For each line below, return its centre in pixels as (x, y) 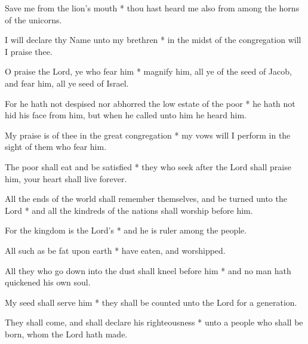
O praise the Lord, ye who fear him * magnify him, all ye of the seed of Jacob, (148, 71)
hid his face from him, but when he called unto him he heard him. (126, 115)
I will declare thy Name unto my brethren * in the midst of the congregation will (153, 40)
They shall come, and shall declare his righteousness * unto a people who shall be (154, 322)
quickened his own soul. (48, 282)
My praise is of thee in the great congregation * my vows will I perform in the (148, 135)
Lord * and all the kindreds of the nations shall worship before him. (129, 210)
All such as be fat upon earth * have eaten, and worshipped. (115, 250)
